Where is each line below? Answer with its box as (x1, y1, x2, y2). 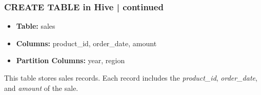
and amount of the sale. (4, 82, 78, 93)
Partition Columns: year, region (16, 55, 125, 66)
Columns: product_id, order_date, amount (16, 37, 157, 48)
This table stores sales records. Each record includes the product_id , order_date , (4, 72, 257, 83)
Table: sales (16, 21, 55, 31)
